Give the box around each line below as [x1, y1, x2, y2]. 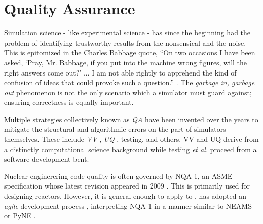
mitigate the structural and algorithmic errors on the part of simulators [4, 124, 226, 134]
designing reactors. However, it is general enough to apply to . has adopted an [4, 191, 247, 201]
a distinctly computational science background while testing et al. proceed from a [4, 143, 257, 154]
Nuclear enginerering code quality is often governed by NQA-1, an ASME [4, 170, 233, 181]
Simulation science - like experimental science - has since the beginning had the [4, 27, 251, 38]
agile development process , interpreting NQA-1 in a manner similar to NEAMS [4, 200, 252, 211]
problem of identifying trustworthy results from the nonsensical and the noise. [4, 37, 246, 48]
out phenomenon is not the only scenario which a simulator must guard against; [4, 87, 252, 97]
